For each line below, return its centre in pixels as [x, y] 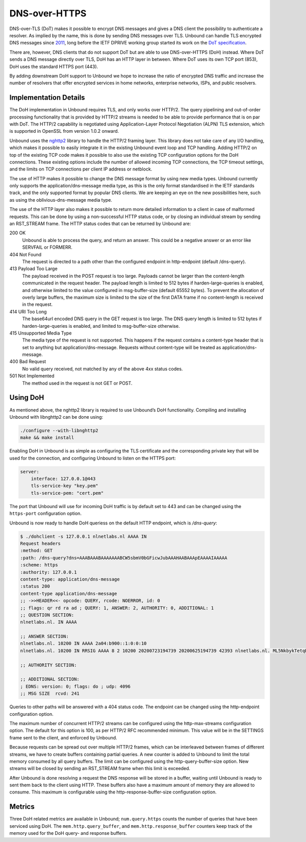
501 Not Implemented [32, 376]
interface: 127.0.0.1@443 [63, 479]
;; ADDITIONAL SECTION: [50, 679]
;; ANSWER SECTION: [44, 636]
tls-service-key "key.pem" [65, 486]
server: [30, 472]
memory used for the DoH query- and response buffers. [68, 833]
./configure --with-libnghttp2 [59, 430]
